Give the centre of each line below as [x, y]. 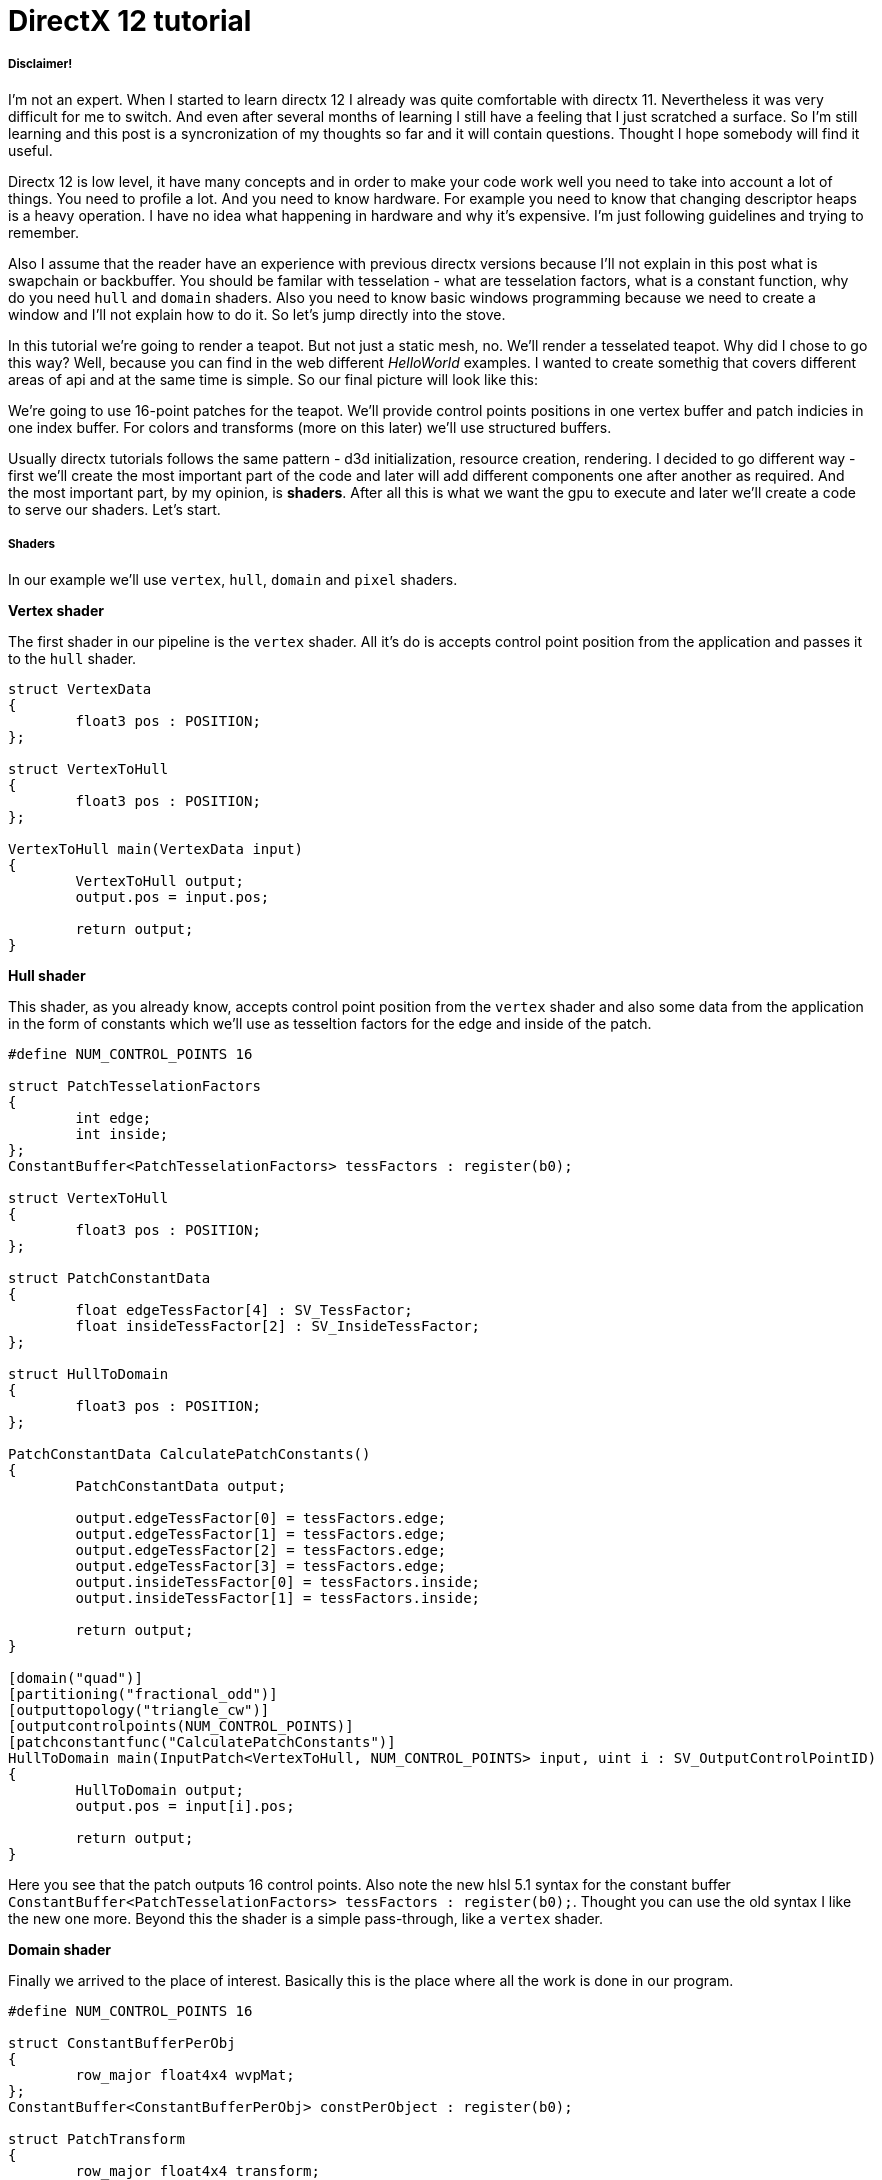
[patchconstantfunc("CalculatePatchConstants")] [202, 1741]
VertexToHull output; [160, 880]
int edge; [113, 1117]
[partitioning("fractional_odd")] [143, 1693]
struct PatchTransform [97, 2138]
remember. [44, 232]
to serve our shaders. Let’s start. [114, 509]
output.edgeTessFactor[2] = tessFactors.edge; [261, 1549]
